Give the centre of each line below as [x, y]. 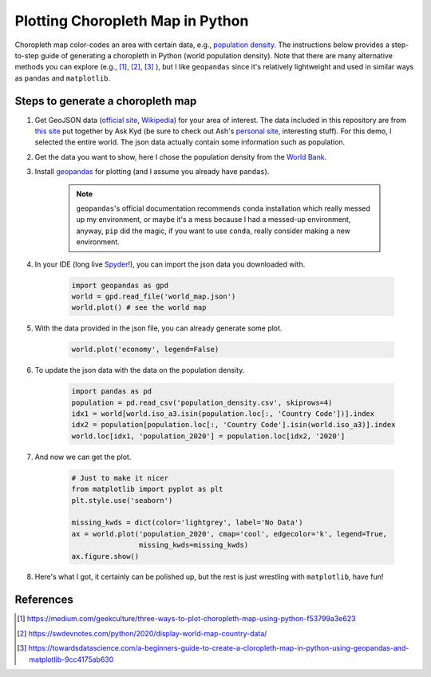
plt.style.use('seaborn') [122, 500]
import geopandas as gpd [120, 285]
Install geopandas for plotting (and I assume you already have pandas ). [152, 172]
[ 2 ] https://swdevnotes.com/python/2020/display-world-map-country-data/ [142, 633]
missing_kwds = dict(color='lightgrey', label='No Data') [187, 523]
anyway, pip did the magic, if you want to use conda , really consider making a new [214, 231]
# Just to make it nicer [120, 478]
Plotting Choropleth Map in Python [132, 21]
